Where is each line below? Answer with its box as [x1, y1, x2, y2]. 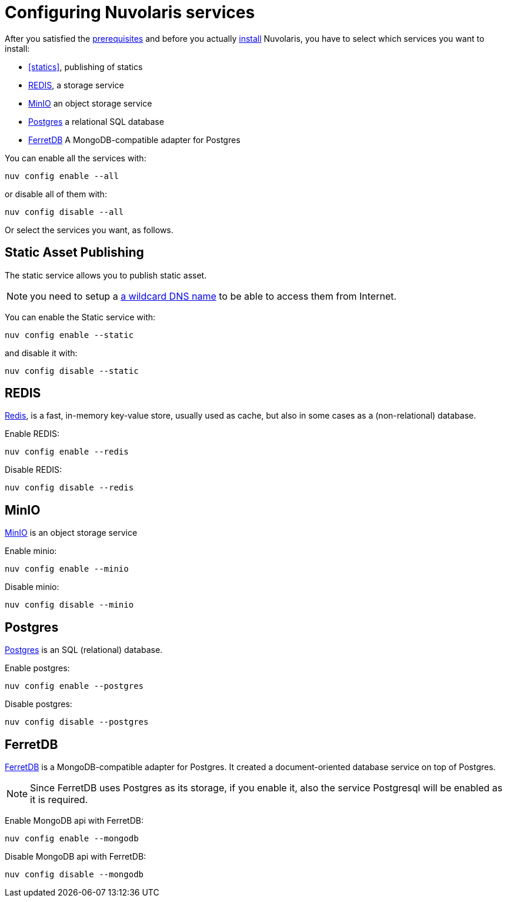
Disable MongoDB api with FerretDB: [5, 851, 146, 861]
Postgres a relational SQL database [28, 116, 164, 127]
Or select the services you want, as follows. [5, 224, 174, 235]
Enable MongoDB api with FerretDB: [5, 815, 144, 825]
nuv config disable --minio [5, 600, 134, 610]
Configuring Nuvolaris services [5, 2, 255, 22]
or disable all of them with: [5, 188, 107, 199]
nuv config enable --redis [5, 447, 129, 457]
